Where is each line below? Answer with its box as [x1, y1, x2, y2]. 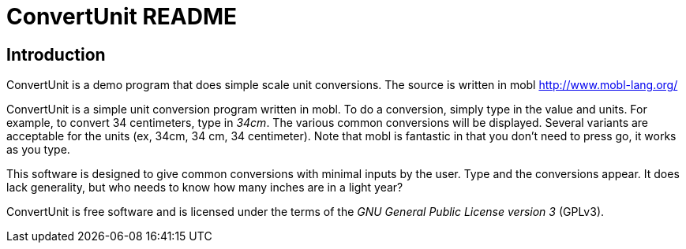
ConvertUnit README [6, 3, 238, 30]
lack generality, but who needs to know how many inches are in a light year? [6, 180, 403, 195]
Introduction [6, 44, 106, 65]
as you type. [6, 143, 70, 157]
